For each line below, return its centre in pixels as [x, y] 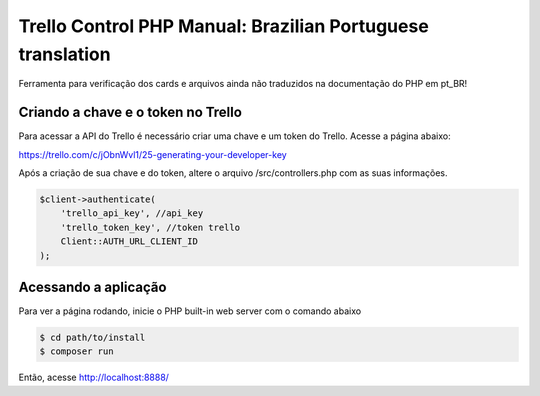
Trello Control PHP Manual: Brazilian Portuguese [223, 26]
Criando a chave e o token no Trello [130, 112]
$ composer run [76, 351]
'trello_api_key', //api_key [132, 213]
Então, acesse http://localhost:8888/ [94, 377]
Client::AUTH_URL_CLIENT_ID [129, 241]
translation [64, 54]
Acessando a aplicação [92, 286]
